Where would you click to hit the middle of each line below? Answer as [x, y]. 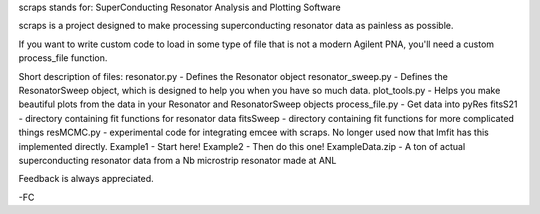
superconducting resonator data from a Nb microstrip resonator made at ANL [177, 160]
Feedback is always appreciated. [86, 179]
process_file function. [63, 58]
